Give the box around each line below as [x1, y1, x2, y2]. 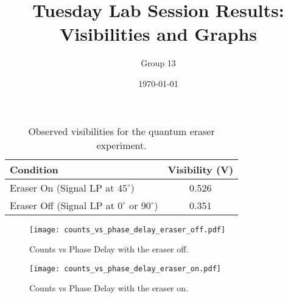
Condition [10, 162, 58, 176]
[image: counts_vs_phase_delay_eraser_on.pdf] [29, 264, 221, 273]
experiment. [96, 137, 147, 152]
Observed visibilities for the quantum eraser [28, 123, 215, 138]
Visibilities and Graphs [59, 21, 258, 46]
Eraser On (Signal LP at [10, 180, 114, 195]
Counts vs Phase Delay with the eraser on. [29, 282, 188, 294]
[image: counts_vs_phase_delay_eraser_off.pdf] [29, 225, 226, 234]
